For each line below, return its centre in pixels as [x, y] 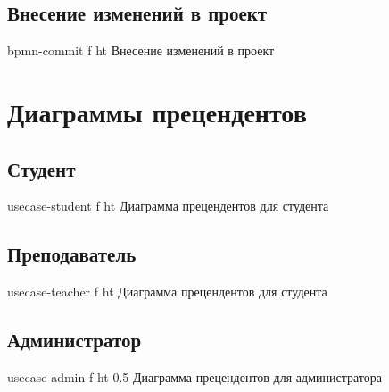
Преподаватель [72, 254]
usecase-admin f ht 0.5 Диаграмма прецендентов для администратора [195, 376]
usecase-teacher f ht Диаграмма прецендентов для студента [167, 292]
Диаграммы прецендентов [157, 111]
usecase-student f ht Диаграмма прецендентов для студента [168, 206]
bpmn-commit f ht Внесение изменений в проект [141, 50]
